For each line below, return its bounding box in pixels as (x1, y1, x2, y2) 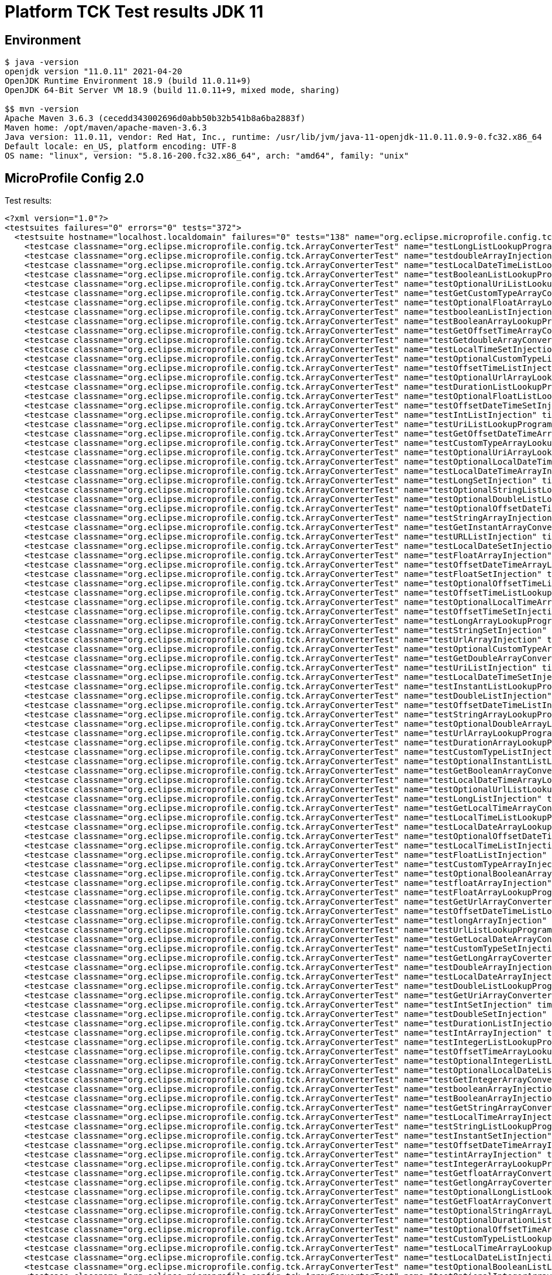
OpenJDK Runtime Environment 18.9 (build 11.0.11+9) (5, 76, 251, 86)
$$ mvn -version (5, 104, 79, 114)
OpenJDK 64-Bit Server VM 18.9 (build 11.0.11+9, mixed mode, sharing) (5, 85, 340, 95)
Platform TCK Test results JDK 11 (5, 2, 264, 22)
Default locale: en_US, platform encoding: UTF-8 (5, 142, 237, 152)
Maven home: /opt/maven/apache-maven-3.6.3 (5, 123, 207, 133)
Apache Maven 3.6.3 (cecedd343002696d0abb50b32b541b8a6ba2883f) (5, 114, 306, 123)
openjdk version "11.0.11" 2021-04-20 (5, 67, 182, 77)
